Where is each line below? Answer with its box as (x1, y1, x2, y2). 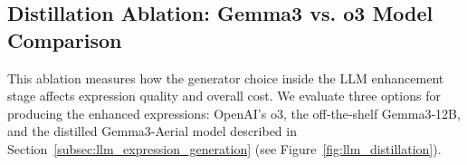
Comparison (7, 25, 122, 53)
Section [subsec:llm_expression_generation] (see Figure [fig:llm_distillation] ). (7, 139, 442, 158)
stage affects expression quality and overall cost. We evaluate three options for (7, 86, 441, 105)
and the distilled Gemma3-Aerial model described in (7, 121, 297, 141)
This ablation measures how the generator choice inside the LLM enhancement (7, 68, 444, 87)
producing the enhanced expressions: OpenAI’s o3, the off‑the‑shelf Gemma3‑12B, (7, 103, 461, 122)
